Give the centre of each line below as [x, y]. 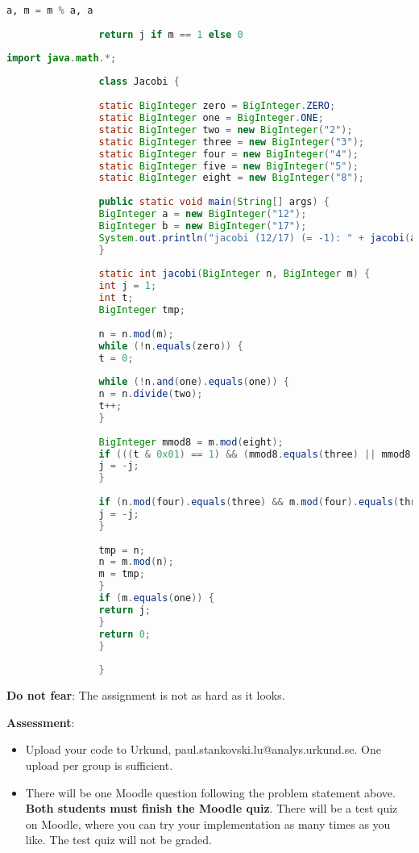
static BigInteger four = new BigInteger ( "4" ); [228, 154]
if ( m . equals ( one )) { [156, 598]
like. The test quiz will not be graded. [118, 840]
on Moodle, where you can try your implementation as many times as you [208, 824]
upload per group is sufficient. [99, 765]
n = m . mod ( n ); [136, 562]
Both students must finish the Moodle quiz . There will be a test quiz [212, 808]
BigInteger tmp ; [142, 310]
